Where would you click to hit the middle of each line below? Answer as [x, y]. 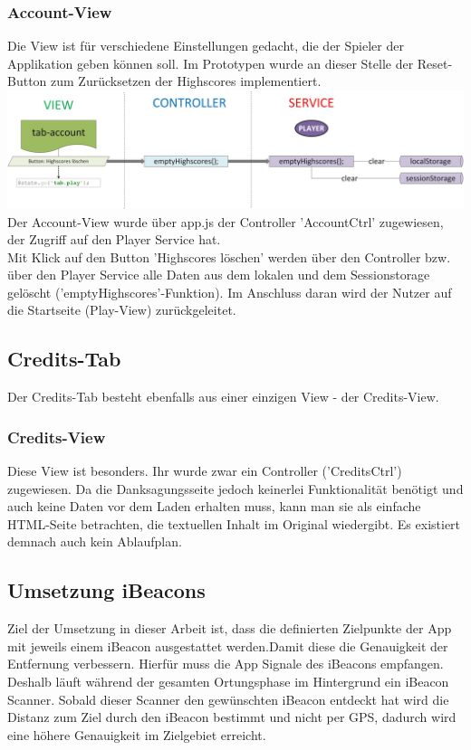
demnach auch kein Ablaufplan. [95, 541]
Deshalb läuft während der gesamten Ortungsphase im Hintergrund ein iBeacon [228, 682]
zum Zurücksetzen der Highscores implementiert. [186, 81]
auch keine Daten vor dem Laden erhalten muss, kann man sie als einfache [214, 506]
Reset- [435, 63]
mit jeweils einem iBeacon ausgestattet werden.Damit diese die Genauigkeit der [228, 646]
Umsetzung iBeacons [106, 590]
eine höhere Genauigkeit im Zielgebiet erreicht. [137, 734]
